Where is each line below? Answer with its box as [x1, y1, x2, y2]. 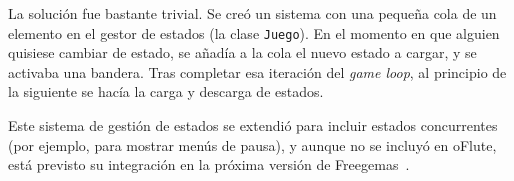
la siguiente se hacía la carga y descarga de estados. [8, 81, 324, 102]
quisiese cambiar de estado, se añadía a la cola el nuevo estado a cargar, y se [8, 42, 477, 63]
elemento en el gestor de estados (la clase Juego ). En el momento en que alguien [8, 22, 500, 43]
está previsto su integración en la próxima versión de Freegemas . [8, 154, 410, 175]
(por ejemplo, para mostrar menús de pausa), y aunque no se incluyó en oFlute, [8, 134, 497, 155]
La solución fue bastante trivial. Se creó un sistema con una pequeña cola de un [8, 3, 497, 23]
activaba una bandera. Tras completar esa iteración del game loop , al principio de [8, 61, 507, 82]
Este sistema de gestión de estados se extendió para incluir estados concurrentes [8, 115, 498, 136]
